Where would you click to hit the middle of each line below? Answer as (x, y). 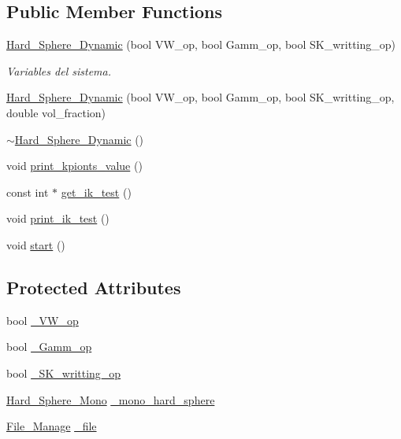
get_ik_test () (96, 192)
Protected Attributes (94, 287)
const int (28, 192)
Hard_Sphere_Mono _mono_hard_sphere (111, 399)
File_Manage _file (52, 426)
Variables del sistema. (59, 70)
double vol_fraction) (56, 112)
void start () (36, 244)
